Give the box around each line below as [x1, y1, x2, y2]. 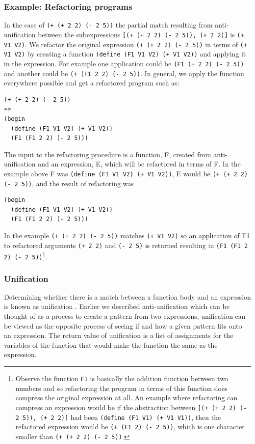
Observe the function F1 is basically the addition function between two [15, 373, 228, 383]
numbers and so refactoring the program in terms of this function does [15, 383, 228, 393]
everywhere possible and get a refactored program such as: [4, 78, 179, 88]
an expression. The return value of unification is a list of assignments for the [4, 330, 233, 340]
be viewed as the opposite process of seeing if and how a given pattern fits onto [4, 320, 242, 331]
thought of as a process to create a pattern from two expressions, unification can [4, 311, 246, 321]
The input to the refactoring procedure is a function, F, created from [4, 149, 211, 159]
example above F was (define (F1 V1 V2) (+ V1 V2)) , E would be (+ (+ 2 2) [4, 168, 248, 178]
